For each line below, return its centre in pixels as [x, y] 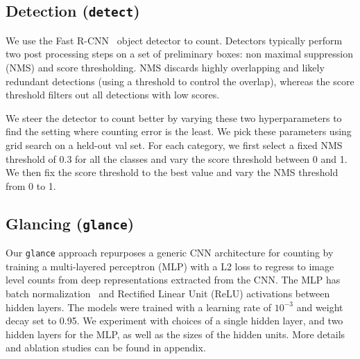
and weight [320, 307]
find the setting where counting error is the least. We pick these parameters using [179, 131]
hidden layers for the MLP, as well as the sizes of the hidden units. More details [175, 334]
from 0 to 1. [31, 185]
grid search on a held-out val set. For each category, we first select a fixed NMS [174, 145]
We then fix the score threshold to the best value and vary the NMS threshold [172, 172]
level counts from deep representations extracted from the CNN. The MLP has [173, 280]
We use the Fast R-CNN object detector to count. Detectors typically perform [174, 40]
